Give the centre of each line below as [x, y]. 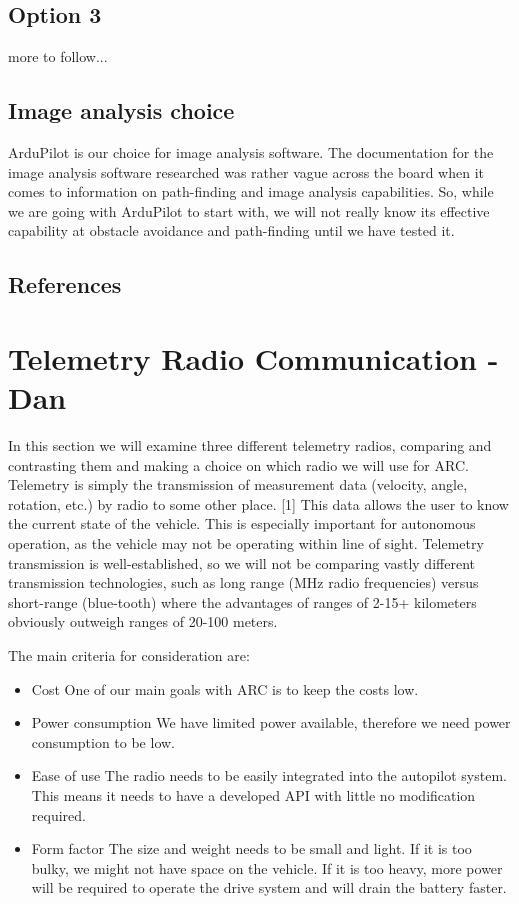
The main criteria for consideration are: [129, 655]
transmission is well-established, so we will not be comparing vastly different [241, 562]
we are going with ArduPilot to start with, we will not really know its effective [249, 210]
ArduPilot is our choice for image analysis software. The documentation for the [251, 152]
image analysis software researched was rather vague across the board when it [246, 171]
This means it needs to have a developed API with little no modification [253, 794]
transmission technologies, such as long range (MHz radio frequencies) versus [243, 582]
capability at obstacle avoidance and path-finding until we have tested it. [231, 230]
